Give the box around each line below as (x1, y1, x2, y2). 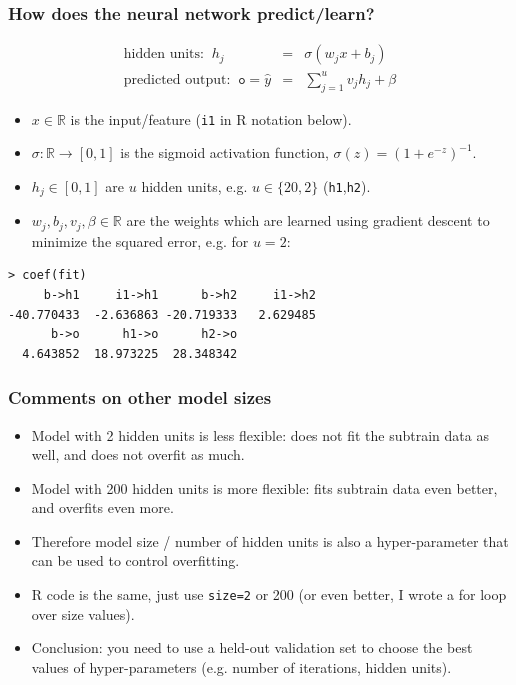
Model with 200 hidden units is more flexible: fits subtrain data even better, (31, 477, 498, 498)
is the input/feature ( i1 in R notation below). (70, 108, 352, 129)
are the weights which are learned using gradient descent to (126, 210, 490, 231)
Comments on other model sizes (8, 385, 272, 410)
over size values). (31, 603, 135, 624)
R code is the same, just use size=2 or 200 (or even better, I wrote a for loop (31, 584, 507, 605)
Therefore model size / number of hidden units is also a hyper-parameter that (31, 530, 509, 551)
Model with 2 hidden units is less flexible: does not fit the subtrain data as (31, 424, 489, 445)
